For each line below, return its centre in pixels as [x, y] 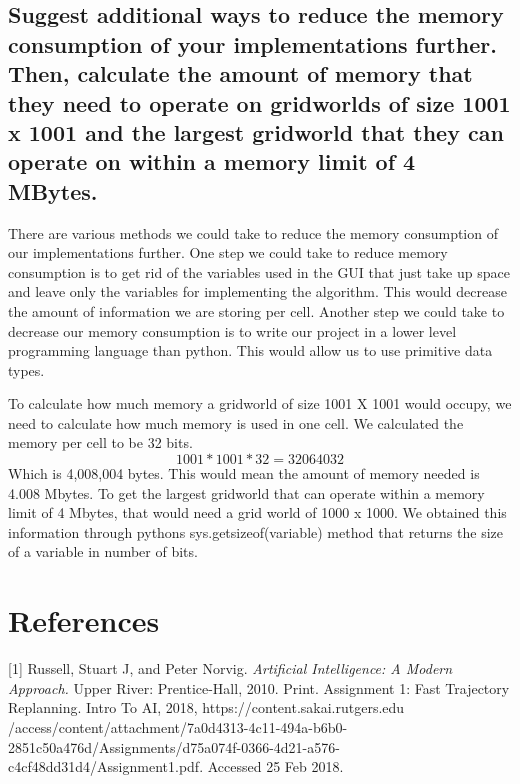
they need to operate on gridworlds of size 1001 [259, 102]
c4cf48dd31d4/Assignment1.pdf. [106, 766]
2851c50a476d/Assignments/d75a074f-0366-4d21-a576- [174, 746]
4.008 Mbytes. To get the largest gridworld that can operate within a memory [246, 492]
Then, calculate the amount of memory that [240, 73]
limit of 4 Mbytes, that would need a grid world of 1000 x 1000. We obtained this [257, 512]
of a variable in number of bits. [103, 551]
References [84, 620]
